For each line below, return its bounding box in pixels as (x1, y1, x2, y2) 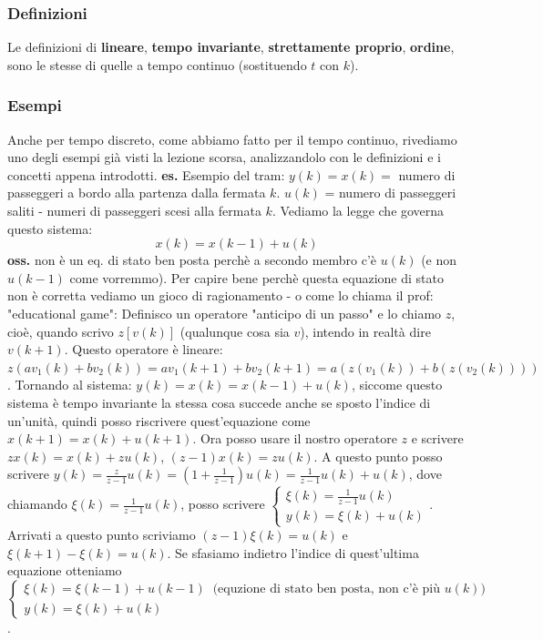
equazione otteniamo (7, 561, 122, 580)
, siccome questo (351, 375, 443, 394)
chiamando (7, 494, 67, 513)
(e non (421, 250, 457, 269)
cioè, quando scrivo (7, 321, 114, 340)
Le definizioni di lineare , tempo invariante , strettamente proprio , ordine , (7, 37, 455, 56)
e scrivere (411, 429, 464, 448)
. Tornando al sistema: (7, 375, 132, 394)
